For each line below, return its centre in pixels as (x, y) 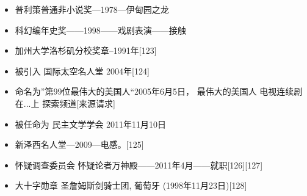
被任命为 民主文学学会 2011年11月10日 (91, 124)
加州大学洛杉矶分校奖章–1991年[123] (86, 50)
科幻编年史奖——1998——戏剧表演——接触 (100, 30)
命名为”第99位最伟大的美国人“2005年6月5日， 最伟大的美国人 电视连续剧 (159, 91)
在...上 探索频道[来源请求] (65, 103)
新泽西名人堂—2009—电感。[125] (79, 144)
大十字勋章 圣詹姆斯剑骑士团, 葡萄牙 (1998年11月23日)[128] (131, 185)
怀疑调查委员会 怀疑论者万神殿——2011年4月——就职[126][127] (139, 165)
